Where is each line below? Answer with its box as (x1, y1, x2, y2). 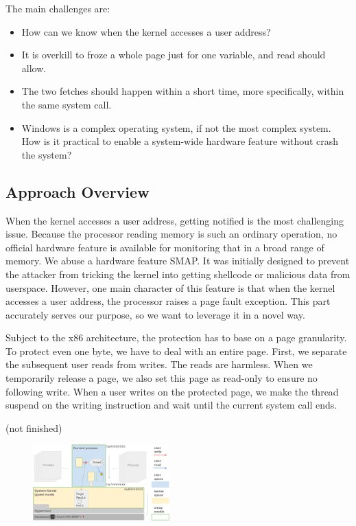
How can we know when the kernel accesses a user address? (21, 24, 271, 38)
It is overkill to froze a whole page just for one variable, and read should (21, 47, 326, 62)
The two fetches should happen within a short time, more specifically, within (21, 84, 344, 98)
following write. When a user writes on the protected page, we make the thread (5, 384, 339, 398)
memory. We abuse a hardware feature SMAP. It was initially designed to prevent (5, 253, 350, 268)
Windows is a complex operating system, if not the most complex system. (21, 120, 331, 135)
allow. (21, 60, 47, 75)
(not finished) (5, 420, 62, 435)
